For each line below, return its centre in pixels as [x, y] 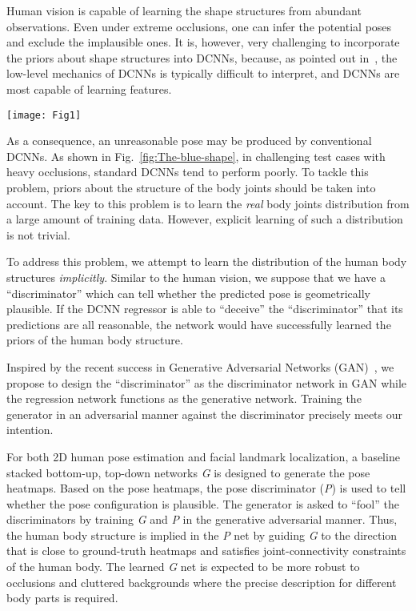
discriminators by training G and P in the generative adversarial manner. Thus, [202, 519]
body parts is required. [62, 598]
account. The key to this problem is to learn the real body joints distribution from [208, 203]
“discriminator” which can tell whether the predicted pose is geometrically [189, 293]
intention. [30, 430]
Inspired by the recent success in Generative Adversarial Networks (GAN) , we [200, 366]
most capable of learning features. [89, 88]
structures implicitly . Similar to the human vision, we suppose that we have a [196, 277]
